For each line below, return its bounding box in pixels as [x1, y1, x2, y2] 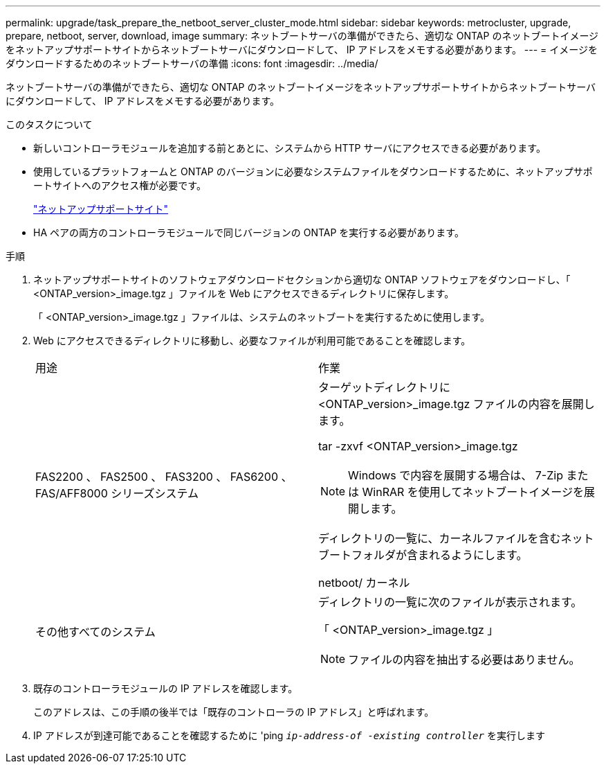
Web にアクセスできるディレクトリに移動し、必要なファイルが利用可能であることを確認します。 [33, 335, 471, 346]
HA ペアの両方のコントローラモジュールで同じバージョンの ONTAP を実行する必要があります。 [33, 227, 464, 238]
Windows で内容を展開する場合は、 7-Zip [348, 468, 563, 482]
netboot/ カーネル [318, 576, 410, 590]
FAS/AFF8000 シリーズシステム [35, 486, 199, 500]
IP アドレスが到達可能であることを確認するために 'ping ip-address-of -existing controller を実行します [33, 730, 545, 741]
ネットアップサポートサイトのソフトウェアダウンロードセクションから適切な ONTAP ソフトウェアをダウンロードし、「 [33, 274, 571, 285]
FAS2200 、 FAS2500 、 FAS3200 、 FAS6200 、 [35, 470, 293, 484]
